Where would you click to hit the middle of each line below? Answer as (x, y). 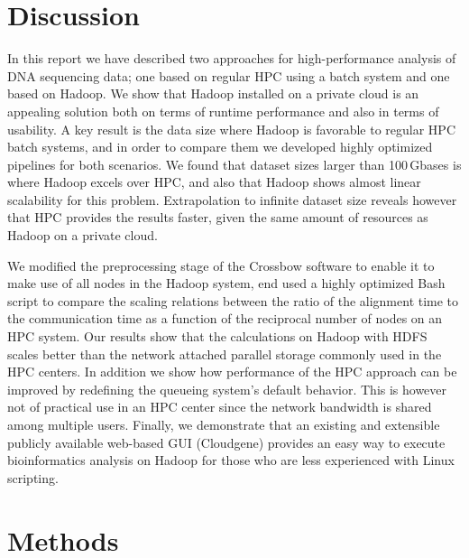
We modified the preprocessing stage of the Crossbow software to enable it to (221, 265)
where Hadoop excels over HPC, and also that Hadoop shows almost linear (214, 182)
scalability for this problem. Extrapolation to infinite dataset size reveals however (232, 199)
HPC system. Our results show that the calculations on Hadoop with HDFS (217, 336)
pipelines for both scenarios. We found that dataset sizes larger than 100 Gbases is (234, 164)
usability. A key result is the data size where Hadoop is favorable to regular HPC (231, 129)
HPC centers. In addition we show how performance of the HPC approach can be (232, 372)
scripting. (33, 477)
